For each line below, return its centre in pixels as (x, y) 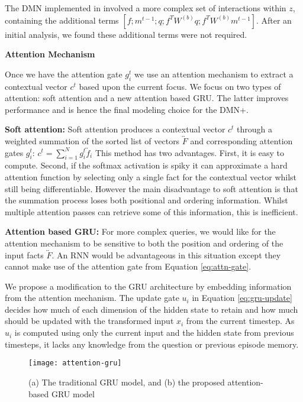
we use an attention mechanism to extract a (214, 74)
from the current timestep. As (240, 321)
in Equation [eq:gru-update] (242, 298)
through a (255, 129)
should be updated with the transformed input (89, 321)
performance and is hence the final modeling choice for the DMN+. (127, 109)
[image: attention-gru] (75, 363)
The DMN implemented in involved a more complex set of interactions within (146, 8)
